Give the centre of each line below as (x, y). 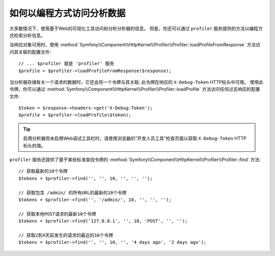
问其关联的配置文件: (30, 52)
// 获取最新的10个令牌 (43, 171)
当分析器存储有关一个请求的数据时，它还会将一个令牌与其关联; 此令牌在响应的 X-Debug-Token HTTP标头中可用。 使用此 (136, 82)
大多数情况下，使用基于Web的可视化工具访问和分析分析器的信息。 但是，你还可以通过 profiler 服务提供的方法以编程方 (136, 28)
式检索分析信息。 (27, 35)
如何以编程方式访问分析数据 (67, 13)
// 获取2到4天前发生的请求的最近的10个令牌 (66, 235)
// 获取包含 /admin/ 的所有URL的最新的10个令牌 (73, 193)
